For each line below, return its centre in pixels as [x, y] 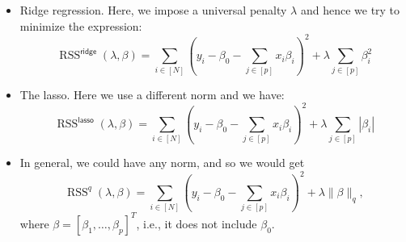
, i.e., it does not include [197, 223]
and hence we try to [350, 10]
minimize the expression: [81, 25]
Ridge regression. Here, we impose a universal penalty [153, 10]
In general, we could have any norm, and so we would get [162, 163]
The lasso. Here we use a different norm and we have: [152, 94]
